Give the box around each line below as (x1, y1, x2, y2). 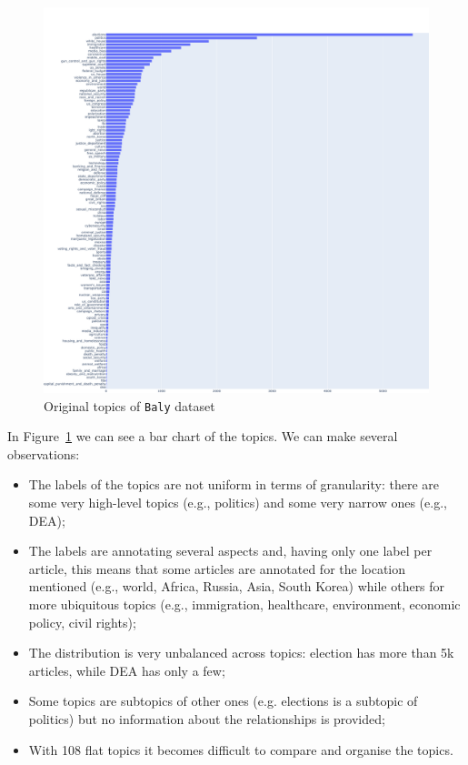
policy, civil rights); (28, 612, 136, 631)
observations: (7, 444, 80, 463)
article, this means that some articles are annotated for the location (28, 559, 406, 578)
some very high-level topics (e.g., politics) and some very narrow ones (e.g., (28, 493, 447, 512)
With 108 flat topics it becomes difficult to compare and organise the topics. (28, 740, 453, 759)
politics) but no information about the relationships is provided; (28, 709, 385, 728)
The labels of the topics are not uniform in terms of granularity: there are (28, 475, 440, 494)
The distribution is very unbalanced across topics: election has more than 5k (28, 643, 454, 662)
